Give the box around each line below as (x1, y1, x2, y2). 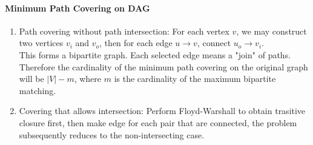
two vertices (19, 36, 64, 49)
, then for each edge (99, 36, 173, 49)
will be (19, 72, 44, 85)
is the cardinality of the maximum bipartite (114, 72, 276, 85)
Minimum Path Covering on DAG (5, 1, 150, 14)
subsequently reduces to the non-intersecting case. (19, 128, 205, 141)
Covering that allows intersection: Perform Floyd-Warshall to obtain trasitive (19, 104, 306, 117)
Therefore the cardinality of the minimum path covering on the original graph (19, 60, 308, 73)
